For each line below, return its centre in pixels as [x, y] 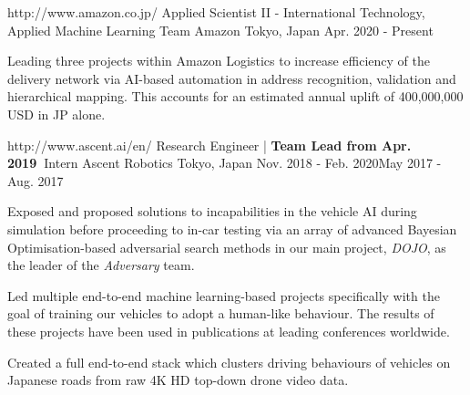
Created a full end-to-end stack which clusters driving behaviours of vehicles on [229, 362]
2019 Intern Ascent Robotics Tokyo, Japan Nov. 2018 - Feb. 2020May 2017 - [225, 163]
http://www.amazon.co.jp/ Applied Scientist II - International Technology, [216, 12]
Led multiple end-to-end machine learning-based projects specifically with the [224, 295]
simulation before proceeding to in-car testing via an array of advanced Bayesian [232, 229]
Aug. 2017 [36, 180]
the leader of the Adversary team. [101, 265]
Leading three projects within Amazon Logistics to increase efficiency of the [219, 61]
